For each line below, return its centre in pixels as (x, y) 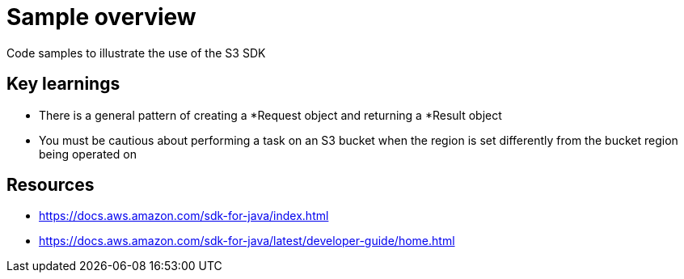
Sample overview (101, 17)
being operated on (88, 154)
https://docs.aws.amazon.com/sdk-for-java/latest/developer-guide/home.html (247, 241)
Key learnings (63, 84)
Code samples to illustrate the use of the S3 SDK (136, 53)
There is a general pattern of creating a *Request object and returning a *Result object (270, 115)
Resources (51, 185)
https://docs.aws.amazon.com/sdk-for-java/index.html (184, 216)
